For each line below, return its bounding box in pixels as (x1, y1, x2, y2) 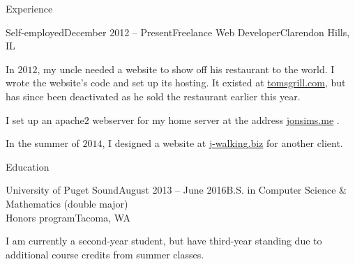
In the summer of (6, 136, 80, 150)
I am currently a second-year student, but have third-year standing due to (6, 233, 322, 248)
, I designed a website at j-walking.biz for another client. (102, 136, 343, 150)
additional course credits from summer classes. (6, 247, 204, 261)
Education (6, 159, 50, 173)
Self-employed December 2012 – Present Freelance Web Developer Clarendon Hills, (6, 24, 350, 39)
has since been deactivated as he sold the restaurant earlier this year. (6, 88, 301, 103)
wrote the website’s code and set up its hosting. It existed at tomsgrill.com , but (6, 75, 346, 90)
